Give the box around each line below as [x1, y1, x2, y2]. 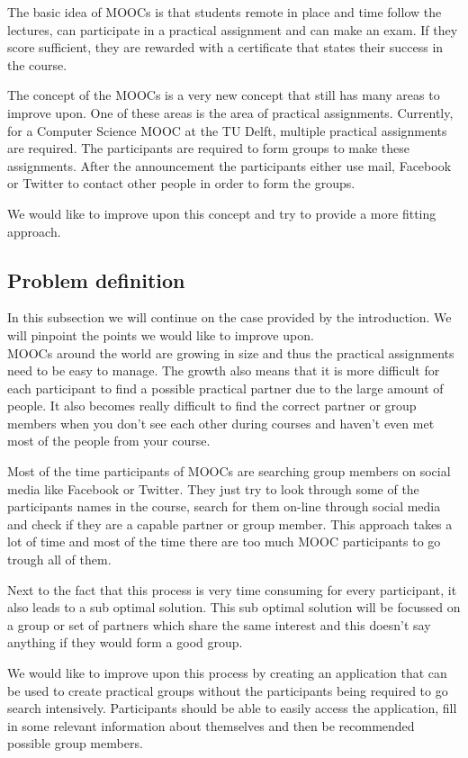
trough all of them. [7, 550, 112, 569]
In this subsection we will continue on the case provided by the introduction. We [7, 308, 452, 327]
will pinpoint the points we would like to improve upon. [7, 325, 314, 344]
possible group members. [7, 734, 143, 753]
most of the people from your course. [7, 431, 211, 450]
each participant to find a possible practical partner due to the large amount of [7, 378, 444, 397]
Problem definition [7, 266, 185, 293]
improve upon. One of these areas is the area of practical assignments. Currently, [7, 103, 454, 122]
